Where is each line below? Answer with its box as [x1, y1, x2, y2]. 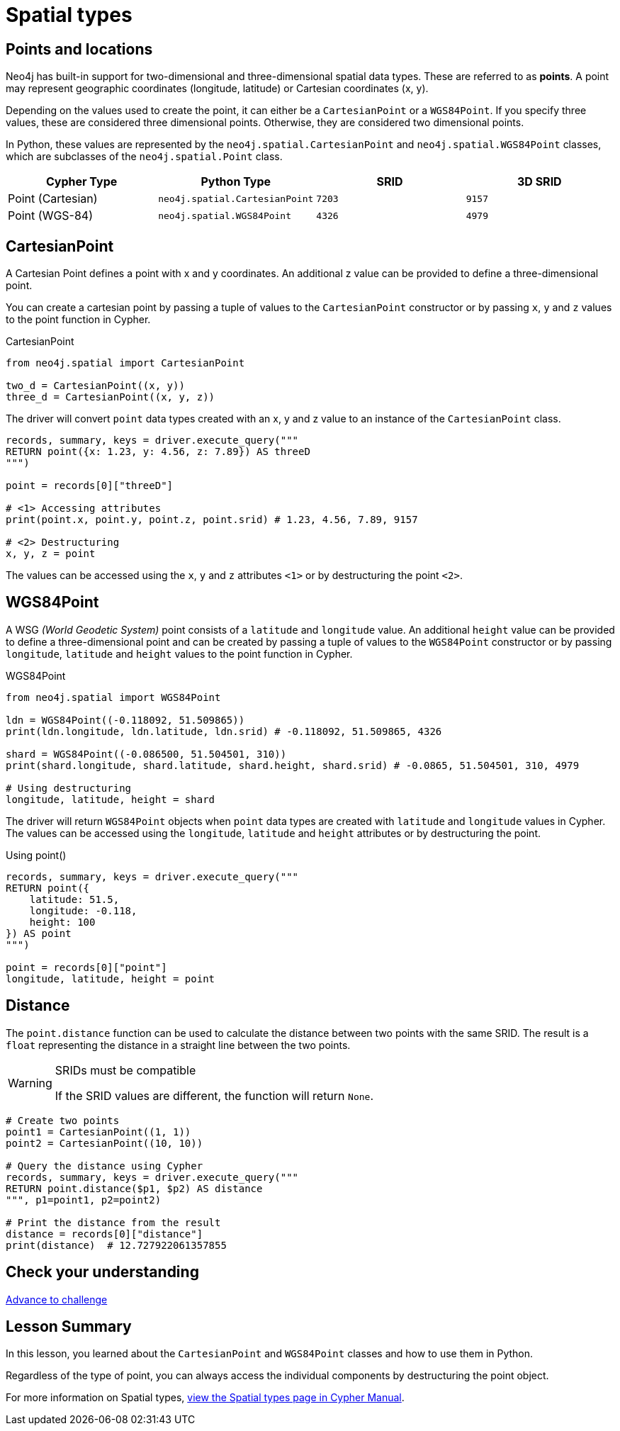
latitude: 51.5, [29, 893, 120, 905]
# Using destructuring [6, 782, 132, 794]
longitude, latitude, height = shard [6, 793, 215, 805]
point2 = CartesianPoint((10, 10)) [6, 1137, 203, 1149]
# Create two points [6, 1114, 120, 1126]
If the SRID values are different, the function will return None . [55, 1088, 373, 1103]
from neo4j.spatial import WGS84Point [6, 691, 221, 703]
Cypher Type [45, 174, 118, 189]
